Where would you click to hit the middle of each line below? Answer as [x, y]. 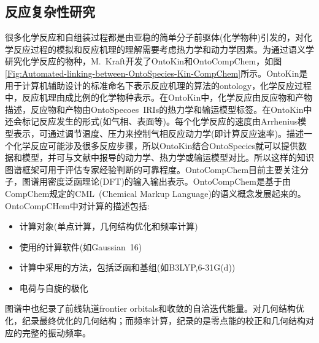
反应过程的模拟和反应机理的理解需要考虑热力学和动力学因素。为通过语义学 [163, 49]
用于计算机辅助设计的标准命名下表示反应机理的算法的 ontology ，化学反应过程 [159, 85]
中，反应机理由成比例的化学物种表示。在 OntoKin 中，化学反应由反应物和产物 [159, 97]
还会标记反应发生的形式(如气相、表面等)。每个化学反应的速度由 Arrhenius [152, 121]
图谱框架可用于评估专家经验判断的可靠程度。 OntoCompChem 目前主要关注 [153, 169]
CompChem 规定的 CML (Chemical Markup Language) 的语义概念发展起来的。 [156, 193]
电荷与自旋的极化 [54, 287]
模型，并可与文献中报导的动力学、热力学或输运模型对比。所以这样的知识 [168, 157]
